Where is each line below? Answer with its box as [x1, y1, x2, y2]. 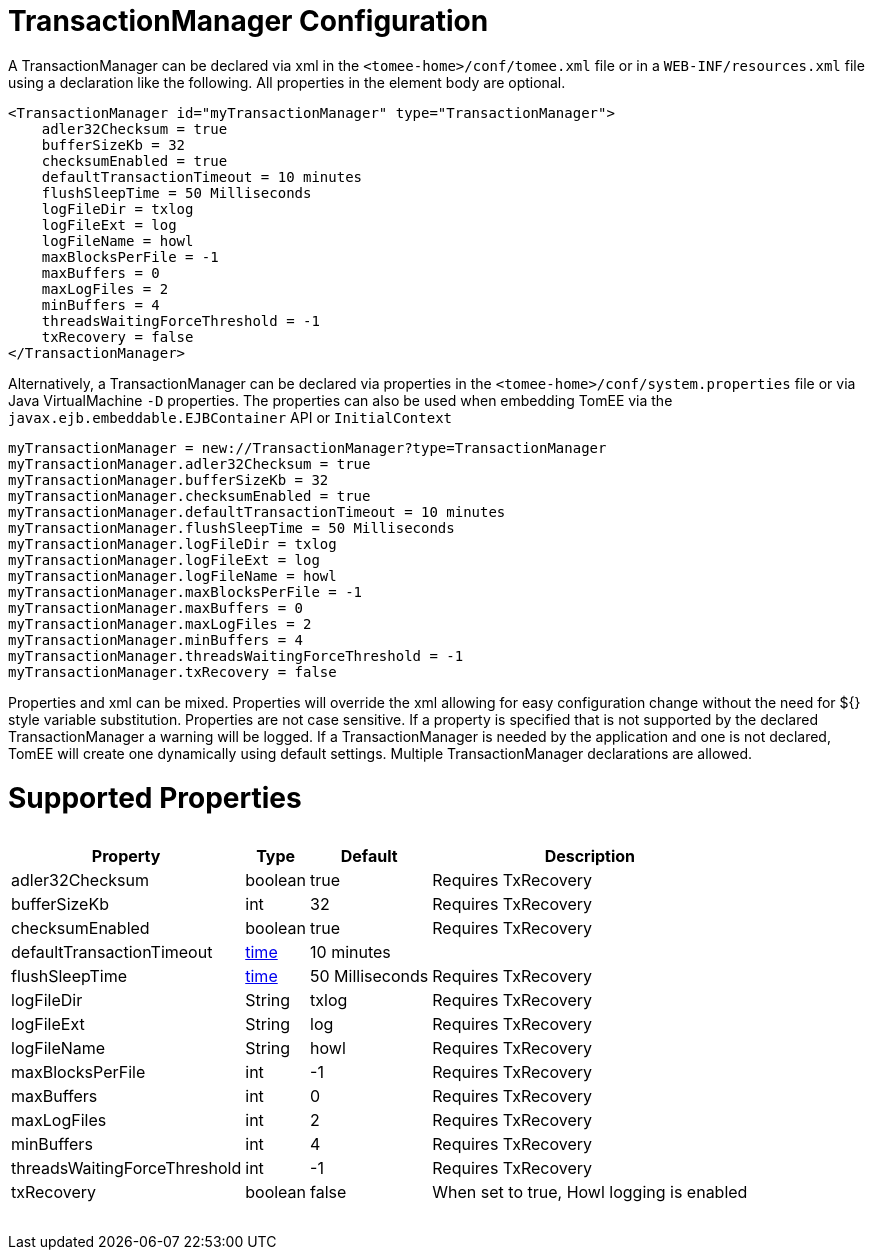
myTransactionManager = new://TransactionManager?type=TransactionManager [8, 439, 607, 456]
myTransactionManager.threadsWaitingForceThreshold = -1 [8, 647, 464, 664]
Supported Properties [8, 780, 302, 815]
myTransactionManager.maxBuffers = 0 [8, 599, 304, 616]
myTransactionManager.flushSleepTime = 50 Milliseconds [8, 519, 455, 536]
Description [544, 845, 636, 866]
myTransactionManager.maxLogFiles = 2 [8, 615, 312, 632]
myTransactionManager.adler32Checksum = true [8, 455, 371, 472]
